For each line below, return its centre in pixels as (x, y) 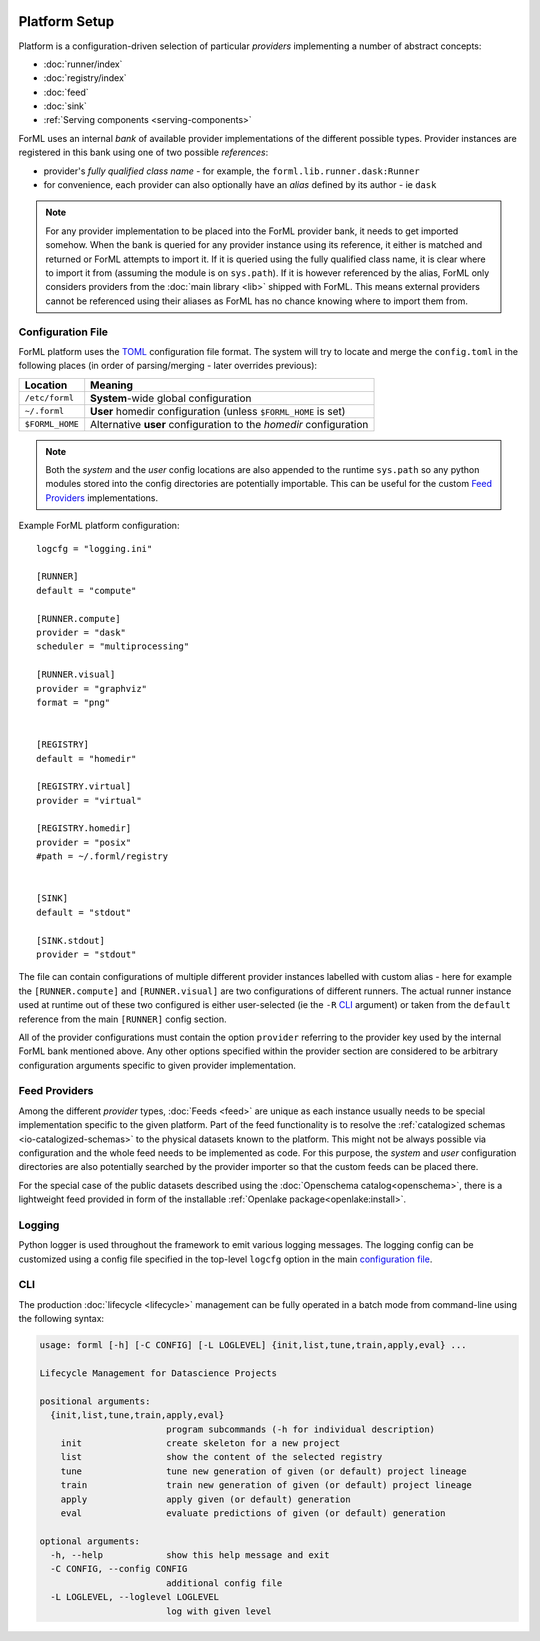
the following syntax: (61, 1319)
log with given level (218, 1611)
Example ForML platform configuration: (99, 526)
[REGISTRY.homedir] (84, 828)
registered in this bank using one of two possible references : (143, 152)
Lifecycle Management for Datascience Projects (158, 1373)
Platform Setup (66, 21)
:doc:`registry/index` (85, 78)
